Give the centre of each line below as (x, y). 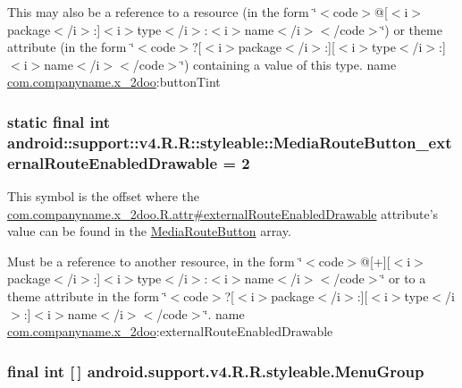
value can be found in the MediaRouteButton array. (149, 231)
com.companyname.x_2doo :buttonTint (114, 82)
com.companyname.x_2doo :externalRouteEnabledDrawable (170, 331)
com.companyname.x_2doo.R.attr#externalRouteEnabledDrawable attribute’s (223, 213)
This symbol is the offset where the (103, 196)
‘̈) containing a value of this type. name (289, 64)
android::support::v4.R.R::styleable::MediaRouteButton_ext (230, 142)
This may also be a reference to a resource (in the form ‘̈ (162, 12)
